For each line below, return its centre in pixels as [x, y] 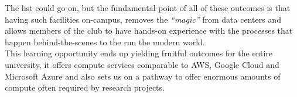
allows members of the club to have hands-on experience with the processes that [149, 30]
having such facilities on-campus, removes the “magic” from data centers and [143, 19]
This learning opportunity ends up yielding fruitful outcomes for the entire [139, 53]
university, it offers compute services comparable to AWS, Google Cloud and [142, 64]
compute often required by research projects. [85, 87]
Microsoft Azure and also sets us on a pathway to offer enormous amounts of [143, 76]
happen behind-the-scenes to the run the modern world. [105, 42]
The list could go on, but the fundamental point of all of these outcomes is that [148, 8]
